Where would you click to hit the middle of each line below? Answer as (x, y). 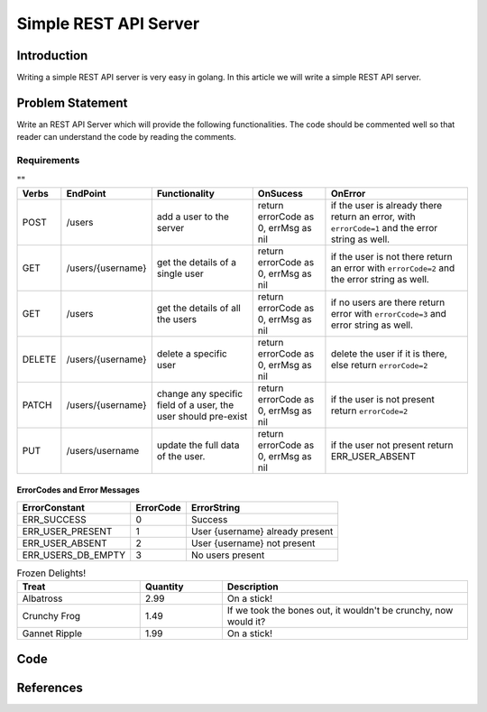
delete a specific (192, 354)
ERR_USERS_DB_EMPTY (74, 555)
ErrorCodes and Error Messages (78, 490)
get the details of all (198, 308)
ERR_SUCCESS (54, 519)
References (50, 687)
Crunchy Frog (51, 616)
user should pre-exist (202, 416)
